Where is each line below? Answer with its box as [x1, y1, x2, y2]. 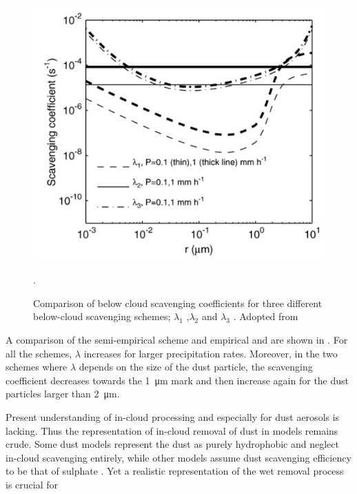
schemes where [6, 359, 68, 374]
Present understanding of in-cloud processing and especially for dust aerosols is [6, 409, 340, 424]
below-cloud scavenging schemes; [33, 309, 171, 324]
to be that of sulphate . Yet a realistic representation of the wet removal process [6, 464, 344, 478]
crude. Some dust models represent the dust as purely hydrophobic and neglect [6, 437, 339, 451]
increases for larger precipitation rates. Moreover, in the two [83, 346, 338, 360]
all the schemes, [6, 346, 72, 360]
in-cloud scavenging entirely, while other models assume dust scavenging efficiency [6, 450, 351, 464]
